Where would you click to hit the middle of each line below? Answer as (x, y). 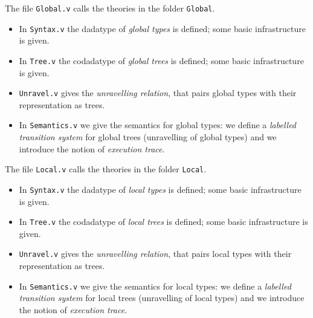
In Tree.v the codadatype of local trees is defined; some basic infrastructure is (163, 222)
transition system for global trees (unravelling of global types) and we (148, 137)
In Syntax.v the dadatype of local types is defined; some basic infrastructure (160, 189)
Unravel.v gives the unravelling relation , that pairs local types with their (155, 254)
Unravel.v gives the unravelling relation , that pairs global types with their (158, 93)
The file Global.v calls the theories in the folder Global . (110, 8)
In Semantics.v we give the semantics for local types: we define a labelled (155, 286)
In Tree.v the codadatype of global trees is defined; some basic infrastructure (161, 60)
